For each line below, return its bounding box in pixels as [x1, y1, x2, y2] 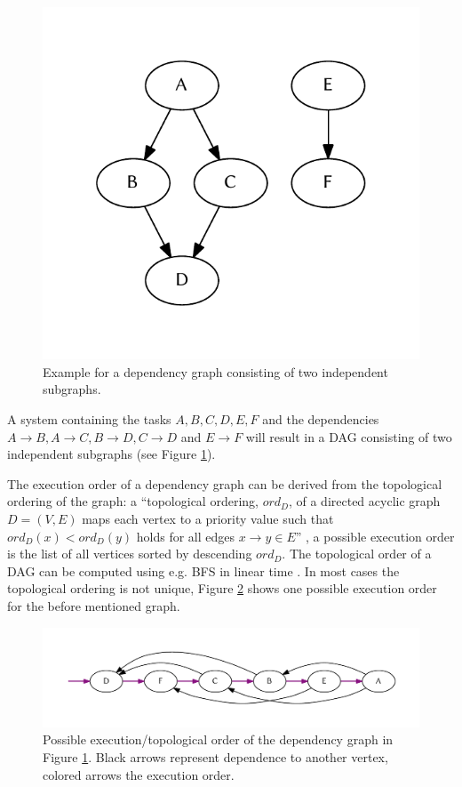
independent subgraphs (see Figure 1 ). [7, 445, 216, 463]
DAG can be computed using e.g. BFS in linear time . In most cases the [7, 561, 400, 580]
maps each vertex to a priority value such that [82, 509, 334, 527]
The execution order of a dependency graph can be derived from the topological [7, 474, 442, 493]
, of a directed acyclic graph [288, 492, 441, 510]
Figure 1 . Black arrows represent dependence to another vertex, [43, 747, 388, 766]
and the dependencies [262, 410, 379, 428]
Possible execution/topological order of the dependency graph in [43, 730, 394, 749]
